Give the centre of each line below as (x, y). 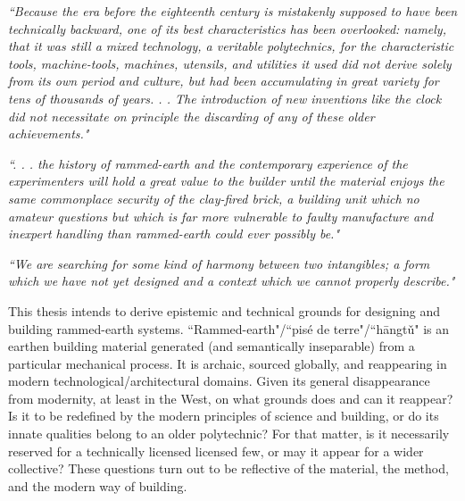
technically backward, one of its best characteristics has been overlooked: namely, (227, 28)
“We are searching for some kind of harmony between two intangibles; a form (219, 263)
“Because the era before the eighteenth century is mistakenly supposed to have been (233, 11)
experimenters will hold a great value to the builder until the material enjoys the (226, 181)
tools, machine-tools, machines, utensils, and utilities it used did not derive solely (230, 63)
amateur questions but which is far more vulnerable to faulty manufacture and (221, 216)
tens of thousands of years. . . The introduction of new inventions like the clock (225, 98)
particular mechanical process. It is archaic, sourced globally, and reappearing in (228, 363)
